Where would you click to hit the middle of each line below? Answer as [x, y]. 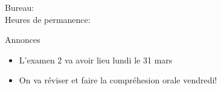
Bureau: [20, 7]
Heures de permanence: [48, 19]
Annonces [23, 40]
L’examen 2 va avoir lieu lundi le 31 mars [96, 59]
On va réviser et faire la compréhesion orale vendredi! [118, 80]
